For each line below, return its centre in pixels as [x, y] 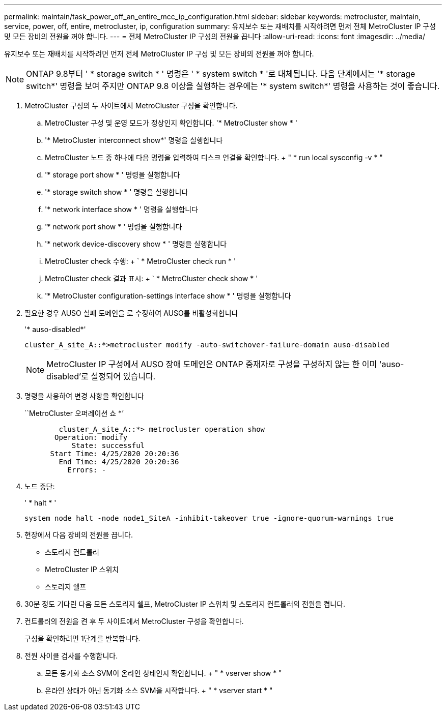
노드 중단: [40, 486]
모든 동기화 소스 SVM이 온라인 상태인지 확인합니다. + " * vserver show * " [163, 673]
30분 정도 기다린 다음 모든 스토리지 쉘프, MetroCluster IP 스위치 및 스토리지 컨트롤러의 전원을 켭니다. [185, 604]
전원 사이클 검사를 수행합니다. [71, 656]
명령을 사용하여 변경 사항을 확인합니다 [84, 396]
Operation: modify [91, 437]
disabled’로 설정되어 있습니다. [101, 376]
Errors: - [87, 470]
